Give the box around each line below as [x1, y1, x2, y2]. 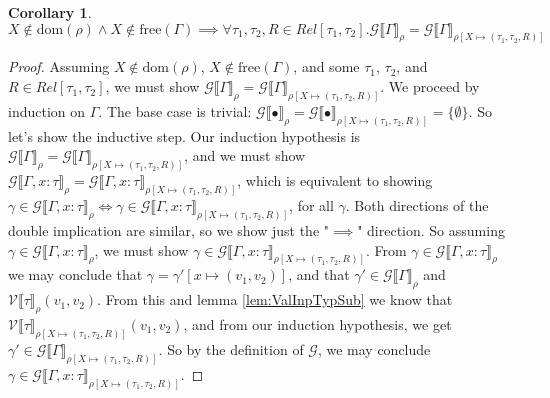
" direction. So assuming [357, 219, 505, 240]
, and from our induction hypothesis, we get [183, 313, 452, 334]
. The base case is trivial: [98, 100, 252, 121]
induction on [8, 100, 86, 121]
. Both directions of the [345, 195, 489, 216]
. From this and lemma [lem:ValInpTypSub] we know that [97, 289, 453, 310]
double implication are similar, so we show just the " [8, 219, 329, 240]
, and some [293, 56, 360, 77]
